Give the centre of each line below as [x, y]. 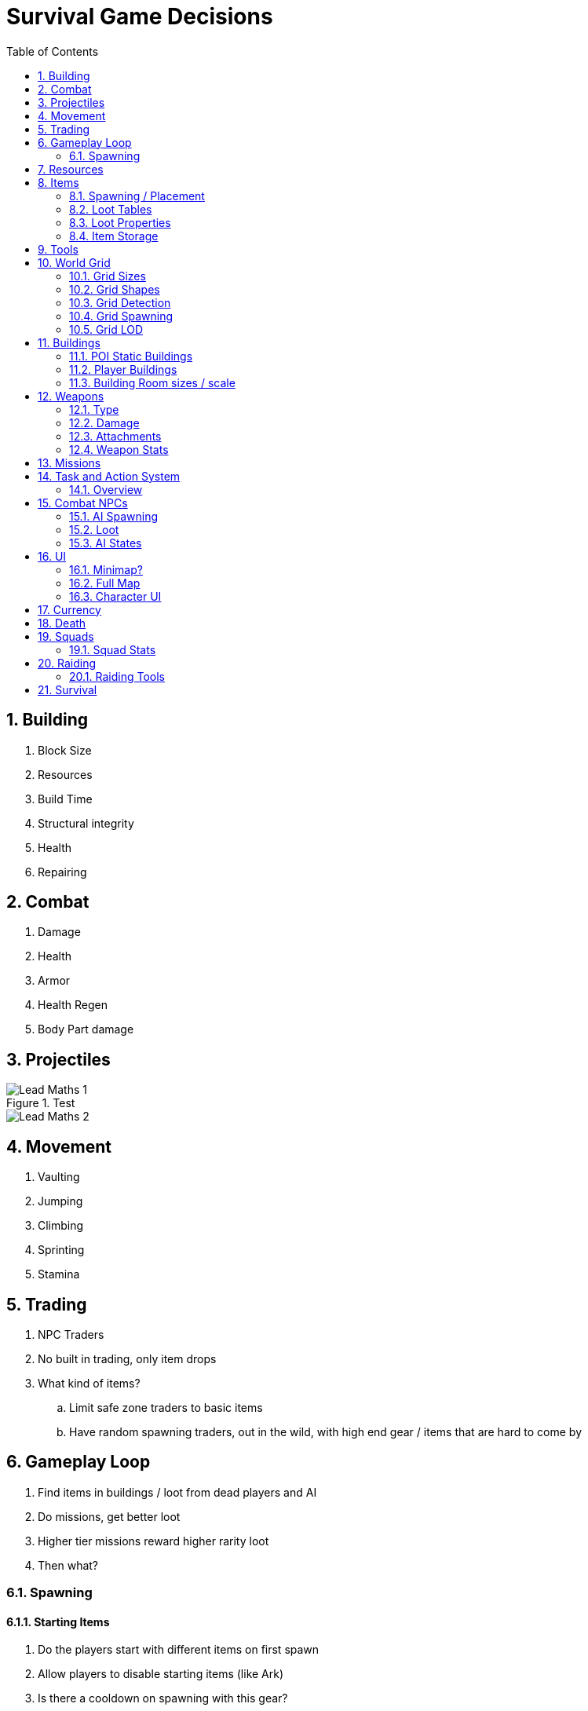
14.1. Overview [106, 489]
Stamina [59, 1274]
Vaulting [59, 1177]
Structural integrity [86, 823]
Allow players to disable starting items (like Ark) [161, 1674]
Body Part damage [86, 1029]
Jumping [60, 1201]
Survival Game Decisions [140, 16]
